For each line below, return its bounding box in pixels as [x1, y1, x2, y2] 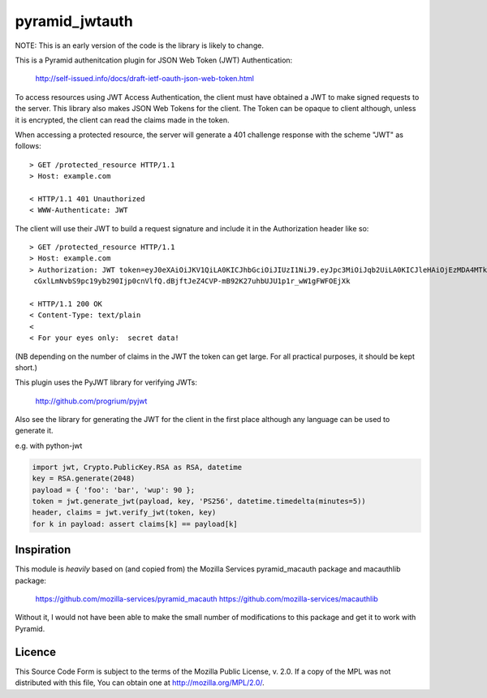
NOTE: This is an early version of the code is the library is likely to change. [15, 41, 264, 50]
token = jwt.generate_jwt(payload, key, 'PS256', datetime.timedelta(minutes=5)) [32, 497, 367, 506]
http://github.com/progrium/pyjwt [35, 396, 148, 406]
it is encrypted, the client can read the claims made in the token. [15, 114, 230, 125]
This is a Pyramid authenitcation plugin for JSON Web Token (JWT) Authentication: [15, 55, 293, 65]
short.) [15, 362, 38, 373]
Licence [15, 645, 57, 659]
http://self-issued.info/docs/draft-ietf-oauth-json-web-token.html [35, 74, 255, 84]
